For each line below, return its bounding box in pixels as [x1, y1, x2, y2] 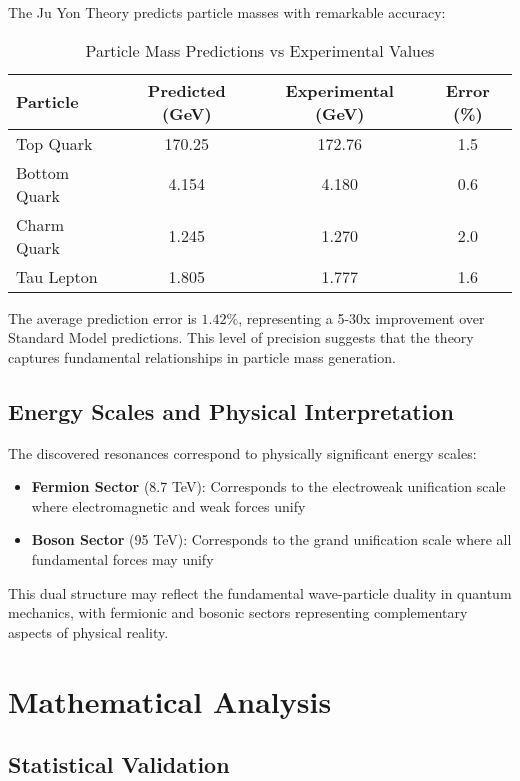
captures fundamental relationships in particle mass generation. [8, 346, 396, 367]
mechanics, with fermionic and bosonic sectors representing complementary [8, 602, 468, 623]
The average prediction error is [8, 307, 197, 328]
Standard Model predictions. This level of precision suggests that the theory [8, 327, 474, 348]
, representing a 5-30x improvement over [238, 307, 485, 328]
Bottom [16, 160, 70, 184]
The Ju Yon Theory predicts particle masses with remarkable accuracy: [8, 2, 446, 22]
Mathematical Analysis [8, 680, 332, 721]
